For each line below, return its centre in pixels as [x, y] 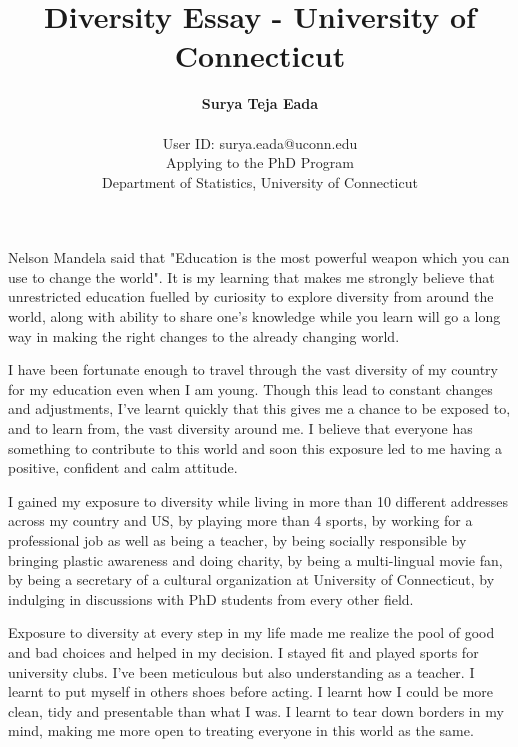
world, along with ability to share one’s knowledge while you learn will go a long [254, 316]
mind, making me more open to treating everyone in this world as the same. [241, 730]
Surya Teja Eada [260, 103]
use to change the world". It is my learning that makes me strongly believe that [251, 276]
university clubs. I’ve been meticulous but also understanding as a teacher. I [241, 671]
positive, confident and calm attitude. [123, 467]
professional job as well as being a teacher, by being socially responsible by [237, 540]
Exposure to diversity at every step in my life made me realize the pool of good [251, 632]
